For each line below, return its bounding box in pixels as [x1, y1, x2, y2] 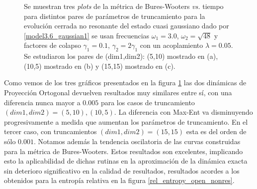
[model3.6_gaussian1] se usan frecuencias [24, 30, 150, 40]
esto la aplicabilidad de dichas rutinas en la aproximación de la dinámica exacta [4, 156, 248, 166]
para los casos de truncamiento [100, 97, 195, 107]
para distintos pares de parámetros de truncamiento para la [24, 10, 205, 21]
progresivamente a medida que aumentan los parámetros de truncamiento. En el [4, 116, 248, 127]
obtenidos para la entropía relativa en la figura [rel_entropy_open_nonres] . [4, 175, 235, 186]
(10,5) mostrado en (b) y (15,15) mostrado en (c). [24, 60, 175, 71]
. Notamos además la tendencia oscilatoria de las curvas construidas [33, 136, 241, 146]
